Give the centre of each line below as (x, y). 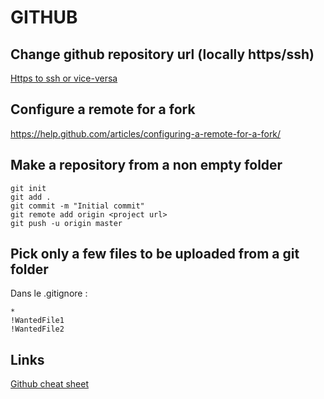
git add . (31, 197)
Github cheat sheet (50, 384)
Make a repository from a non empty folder (146, 165)
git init (28, 188)
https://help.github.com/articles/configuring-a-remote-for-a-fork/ (146, 133)
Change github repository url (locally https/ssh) (162, 54)
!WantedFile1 (37, 321)
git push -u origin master (66, 223)
